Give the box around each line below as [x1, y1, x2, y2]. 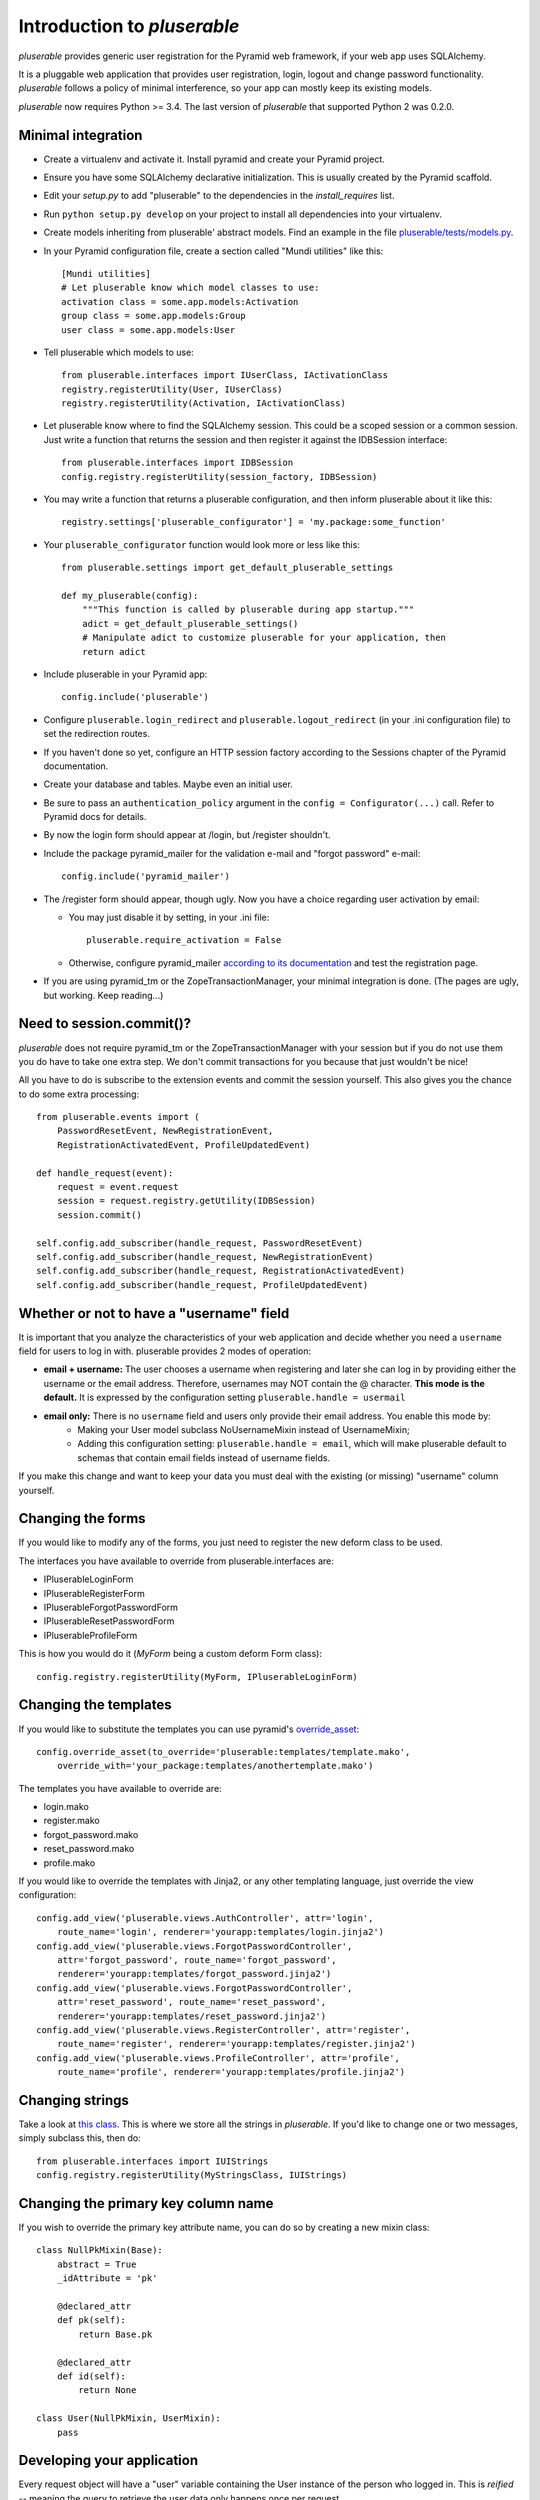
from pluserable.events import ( [36, 1111, 200, 1123]
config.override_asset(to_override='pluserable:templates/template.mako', [36, 1746, 411, 1757]
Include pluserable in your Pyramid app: [43, 668, 208, 680]
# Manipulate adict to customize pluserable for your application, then [81, 632, 447, 644]
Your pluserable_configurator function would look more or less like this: [43, 538, 360, 550]
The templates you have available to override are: [18, 1782, 222, 1794]
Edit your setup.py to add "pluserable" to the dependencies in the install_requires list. [43, 190, 395, 202]
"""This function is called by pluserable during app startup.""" [81, 604, 415, 615]
